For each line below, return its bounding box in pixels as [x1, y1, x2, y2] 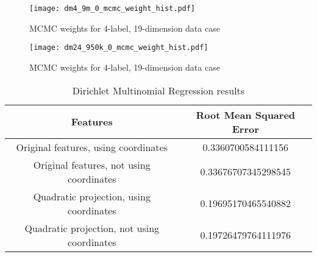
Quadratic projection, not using [24, 220, 160, 235]
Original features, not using [33, 157, 151, 172]
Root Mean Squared [196, 107, 296, 122]
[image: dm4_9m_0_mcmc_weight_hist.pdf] [29, 4, 196, 13]
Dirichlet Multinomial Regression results [72, 83, 245, 97]
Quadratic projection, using [33, 189, 151, 203]
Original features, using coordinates [16, 139, 168, 154]
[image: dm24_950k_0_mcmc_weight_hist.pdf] [29, 43, 208, 52]
